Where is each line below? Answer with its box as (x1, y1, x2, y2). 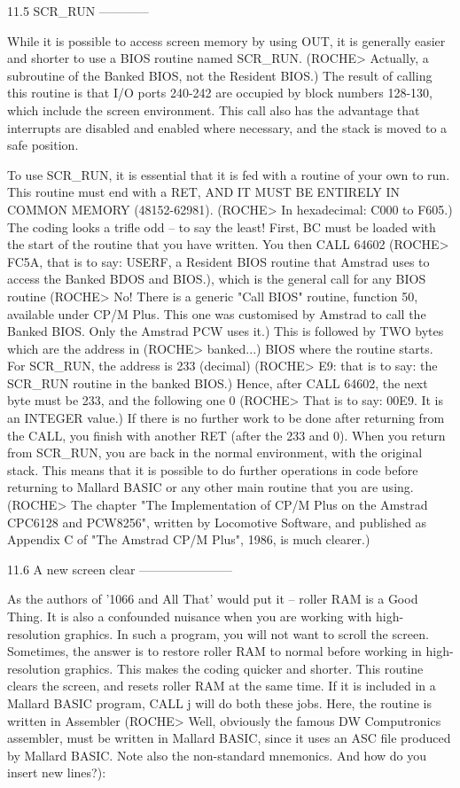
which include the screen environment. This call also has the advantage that (7, 100, 420, 119)
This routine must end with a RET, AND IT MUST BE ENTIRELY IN (7, 183, 400, 201)
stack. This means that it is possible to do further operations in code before (7, 460, 418, 479)
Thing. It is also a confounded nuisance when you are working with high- (7, 607, 404, 625)
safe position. (7, 136, 79, 154)
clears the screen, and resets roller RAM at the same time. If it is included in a (7, 676, 436, 695)
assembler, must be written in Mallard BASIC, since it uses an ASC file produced (7, 729, 451, 747)
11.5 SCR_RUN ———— (7, 2, 149, 20)
